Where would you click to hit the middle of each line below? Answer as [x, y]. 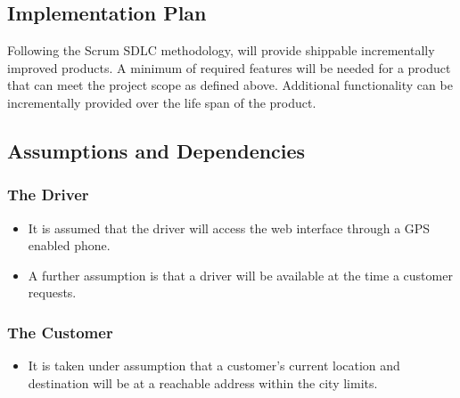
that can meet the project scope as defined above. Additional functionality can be [230, 85]
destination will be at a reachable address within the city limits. [203, 382]
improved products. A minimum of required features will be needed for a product [229, 67]
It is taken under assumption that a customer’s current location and [214, 366]
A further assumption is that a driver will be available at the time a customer [240, 275]
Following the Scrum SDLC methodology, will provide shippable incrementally [221, 50]
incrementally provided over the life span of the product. [162, 102]
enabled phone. [69, 245]
